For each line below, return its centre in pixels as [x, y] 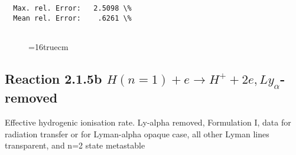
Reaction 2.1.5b [53, 78]
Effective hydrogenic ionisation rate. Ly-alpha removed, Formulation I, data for [148, 122]
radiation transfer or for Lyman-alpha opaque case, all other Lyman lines [137, 133]
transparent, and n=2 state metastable [75, 145]
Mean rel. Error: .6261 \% [72, 18]
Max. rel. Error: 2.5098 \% [72, 8]
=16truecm [48, 46]
